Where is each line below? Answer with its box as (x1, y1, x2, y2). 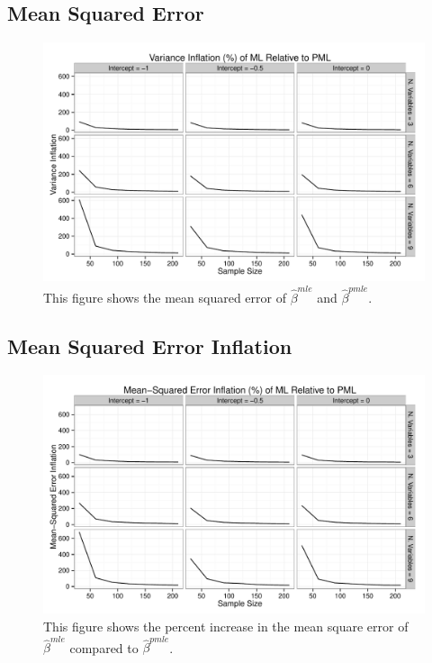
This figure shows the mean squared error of (43, 287, 286, 306)
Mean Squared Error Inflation (7, 331, 292, 359)
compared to (69, 638, 139, 657)
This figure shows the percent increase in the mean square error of (43, 616, 409, 635)
